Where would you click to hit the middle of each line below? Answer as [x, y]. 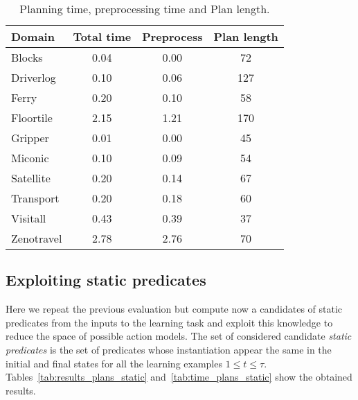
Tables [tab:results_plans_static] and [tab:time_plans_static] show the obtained [179, 377]
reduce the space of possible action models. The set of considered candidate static [179, 336]
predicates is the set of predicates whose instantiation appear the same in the [169, 349]
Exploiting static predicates [106, 280]
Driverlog [34, 77]
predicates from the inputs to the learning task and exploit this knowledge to [169, 322]
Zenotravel [37, 238]
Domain [33, 36]
